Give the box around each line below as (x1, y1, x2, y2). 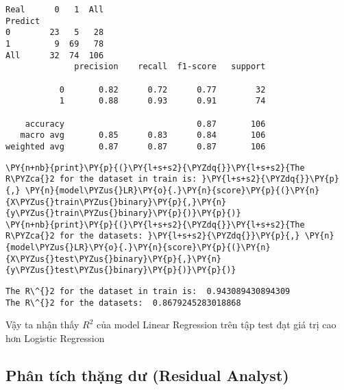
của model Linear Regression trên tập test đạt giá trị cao (97, 317, 336, 332)
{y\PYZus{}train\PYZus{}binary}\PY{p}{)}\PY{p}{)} (5, 208, 241, 219)
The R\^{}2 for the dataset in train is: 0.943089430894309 (5, 287, 291, 297)
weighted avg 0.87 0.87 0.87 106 (5, 141, 266, 151)
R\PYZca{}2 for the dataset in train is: (5, 174, 197, 184)
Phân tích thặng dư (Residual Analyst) (5, 364, 289, 385)
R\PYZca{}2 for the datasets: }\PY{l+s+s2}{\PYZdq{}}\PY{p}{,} (5, 231, 300, 241)
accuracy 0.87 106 (25, 119, 266, 129)
